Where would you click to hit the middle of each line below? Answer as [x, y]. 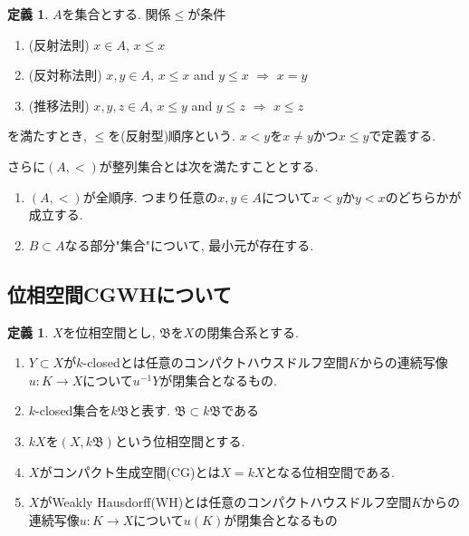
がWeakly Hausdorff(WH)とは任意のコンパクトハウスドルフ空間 [225, 502]
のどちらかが [423, 196]
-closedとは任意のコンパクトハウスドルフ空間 [215, 362]
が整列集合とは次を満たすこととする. [209, 166]
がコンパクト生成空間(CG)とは [130, 471]
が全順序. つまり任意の [150, 196]
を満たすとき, [47, 136]
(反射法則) [59, 44]
